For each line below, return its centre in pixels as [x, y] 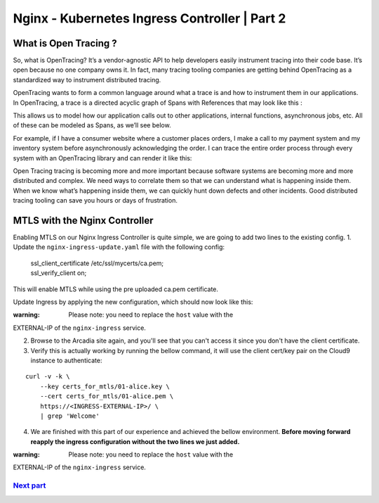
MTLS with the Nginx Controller [83, 221]
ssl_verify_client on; [59, 273]
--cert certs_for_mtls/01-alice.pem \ [107, 396]
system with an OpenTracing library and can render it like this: [102, 158]
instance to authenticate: [66, 360]
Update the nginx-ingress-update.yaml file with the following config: [119, 247]
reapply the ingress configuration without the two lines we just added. [135, 441]
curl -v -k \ [48, 377]
